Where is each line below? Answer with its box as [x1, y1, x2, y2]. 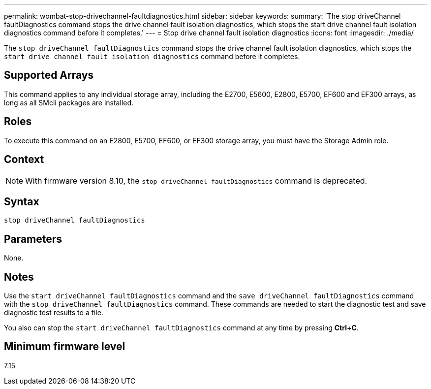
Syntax [4, 195, 39, 208]
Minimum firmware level [4, 340, 125, 353]
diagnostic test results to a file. [4, 308, 103, 317]
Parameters [4, 232, 62, 245]
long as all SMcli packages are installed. [4, 98, 133, 107]
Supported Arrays [4, 69, 94, 82]
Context [4, 153, 44, 166]
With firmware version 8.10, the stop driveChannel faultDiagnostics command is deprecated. [25, 175, 368, 186]
